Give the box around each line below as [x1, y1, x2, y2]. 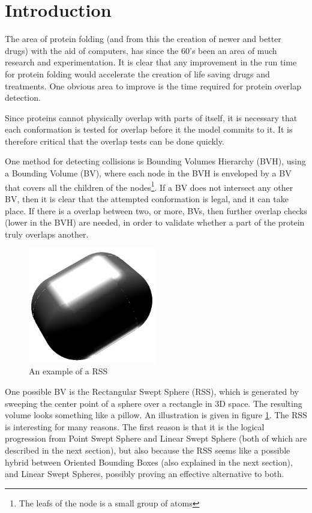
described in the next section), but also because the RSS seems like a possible [5, 444, 290, 457]
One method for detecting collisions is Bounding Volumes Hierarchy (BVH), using [5, 155, 306, 167]
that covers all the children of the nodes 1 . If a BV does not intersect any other [5, 179, 293, 193]
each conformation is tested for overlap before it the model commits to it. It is [5, 123, 293, 136]
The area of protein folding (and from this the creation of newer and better [5, 32, 281, 45]
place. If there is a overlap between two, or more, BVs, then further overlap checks [5, 204, 307, 217]
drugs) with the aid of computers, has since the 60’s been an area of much [5, 44, 277, 56]
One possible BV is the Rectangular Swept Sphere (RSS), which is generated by [5, 385, 299, 398]
